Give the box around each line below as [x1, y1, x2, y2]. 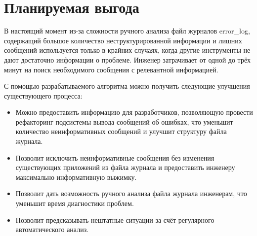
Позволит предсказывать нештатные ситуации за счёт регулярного [15, 214, 214, 225]
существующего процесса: [4, 90, 83, 101]
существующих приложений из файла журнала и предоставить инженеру [15, 162, 235, 172]
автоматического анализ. [15, 224, 89, 235]
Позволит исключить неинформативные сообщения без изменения [15, 152, 214, 163]
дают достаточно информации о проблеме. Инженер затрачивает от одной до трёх [4, 54, 251, 65]
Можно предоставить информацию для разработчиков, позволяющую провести [15, 107, 253, 117]
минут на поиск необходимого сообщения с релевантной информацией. [4, 64, 218, 74]
